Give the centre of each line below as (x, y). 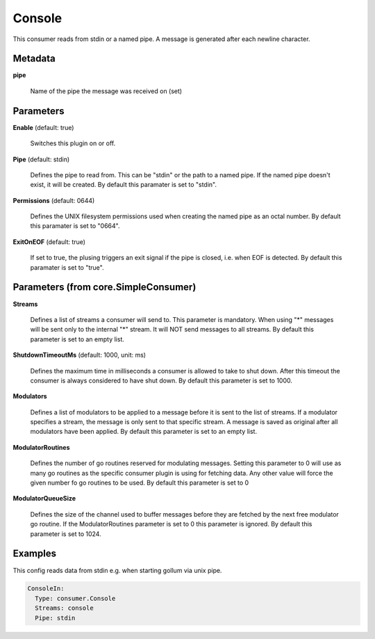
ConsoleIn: (46, 589)
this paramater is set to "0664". (75, 226)
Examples (35, 554)
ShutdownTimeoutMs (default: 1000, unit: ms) (79, 355)
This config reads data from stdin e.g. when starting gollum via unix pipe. (117, 570)
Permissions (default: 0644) (54, 200)
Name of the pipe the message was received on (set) (106, 91)
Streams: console (64, 608)
